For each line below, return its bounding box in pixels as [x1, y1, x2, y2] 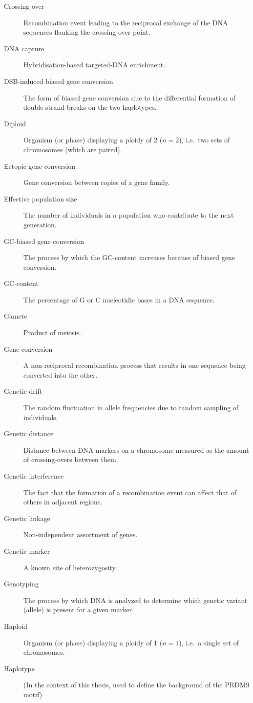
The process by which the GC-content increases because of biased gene [23, 252, 235, 262]
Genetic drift [4, 386, 42, 396]
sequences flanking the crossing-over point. [23, 27, 150, 37]
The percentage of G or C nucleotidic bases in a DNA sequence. [23, 294, 214, 304]
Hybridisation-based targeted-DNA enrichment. [23, 60, 166, 70]
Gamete [4, 311, 27, 321]
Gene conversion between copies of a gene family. [23, 177, 170, 187]
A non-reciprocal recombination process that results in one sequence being [23, 360, 246, 370]
